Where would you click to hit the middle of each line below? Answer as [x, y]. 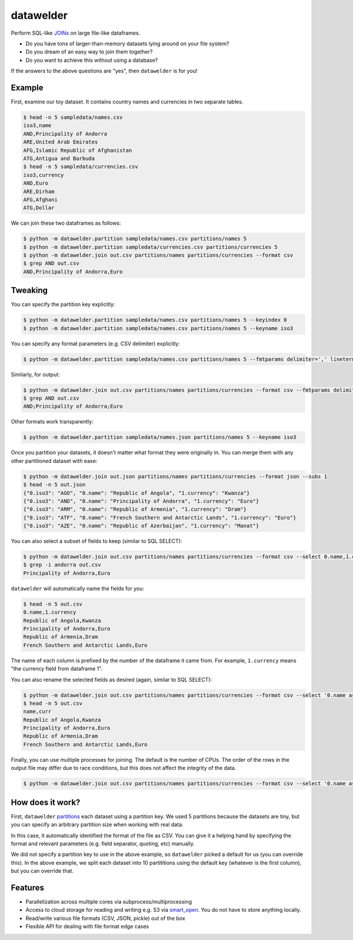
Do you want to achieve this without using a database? [92, 60]
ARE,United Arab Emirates [61, 142]
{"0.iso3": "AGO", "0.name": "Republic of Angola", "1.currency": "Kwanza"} [136, 493]
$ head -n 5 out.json [54, 485]
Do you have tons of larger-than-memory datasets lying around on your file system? [127, 44]
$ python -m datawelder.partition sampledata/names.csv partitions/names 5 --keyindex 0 [155, 320]
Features [27, 887]
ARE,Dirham [39, 191]
